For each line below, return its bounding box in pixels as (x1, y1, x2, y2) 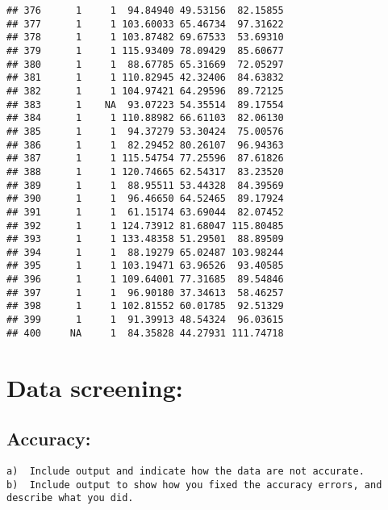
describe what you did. (6, 492, 134, 504)
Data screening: (6, 370, 183, 403)
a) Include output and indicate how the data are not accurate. (6, 465, 365, 477)
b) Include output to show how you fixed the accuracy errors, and (6, 479, 382, 491)
